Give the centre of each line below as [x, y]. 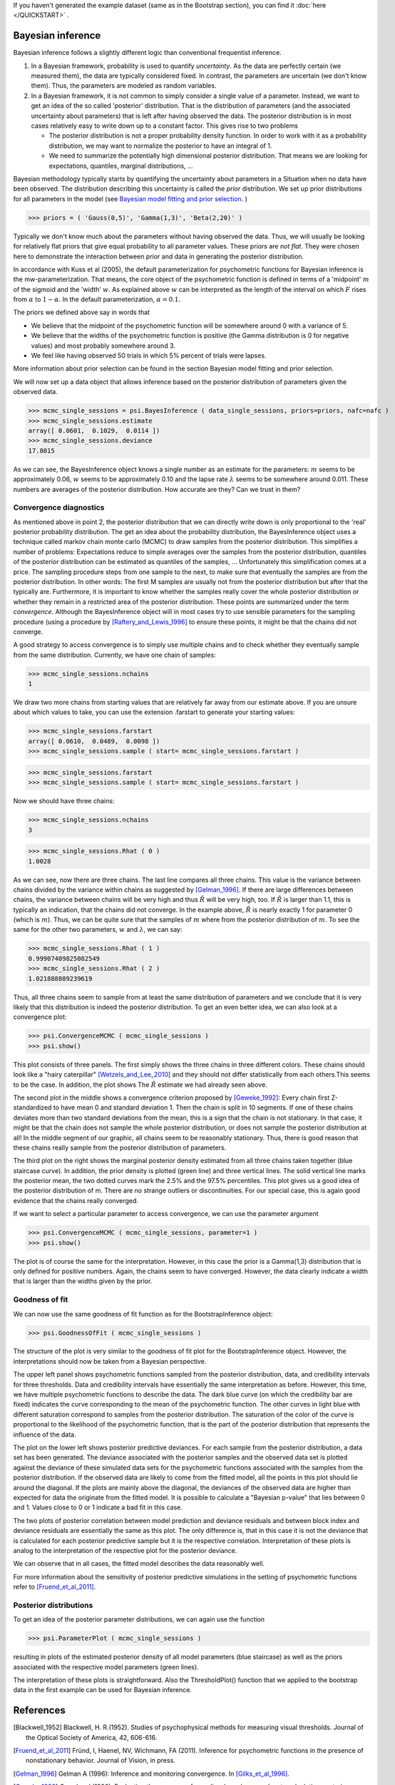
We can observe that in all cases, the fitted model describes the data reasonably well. [139, 1564]
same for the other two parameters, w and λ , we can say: [98, 930]
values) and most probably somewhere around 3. [103, 346]
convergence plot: [40, 1017]
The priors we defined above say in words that [81, 312]
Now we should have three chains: [64, 801]
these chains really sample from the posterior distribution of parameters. [120, 1147]
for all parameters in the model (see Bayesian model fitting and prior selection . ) [130, 198]
